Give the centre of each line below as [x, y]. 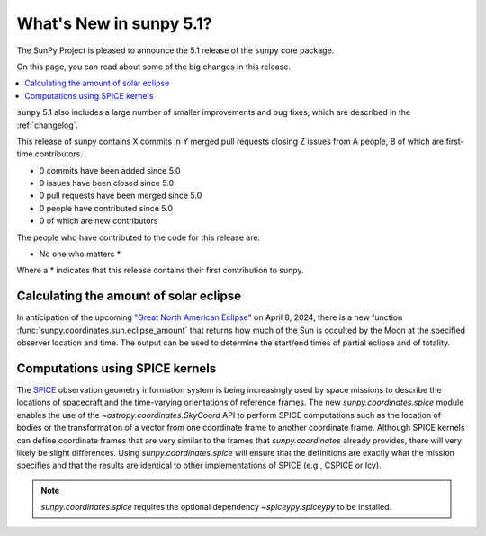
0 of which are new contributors [99, 221]
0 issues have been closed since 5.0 [107, 183]
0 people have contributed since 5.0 [106, 208]
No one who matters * [80, 254]
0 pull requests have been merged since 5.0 [121, 196]
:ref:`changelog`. [48, 125]
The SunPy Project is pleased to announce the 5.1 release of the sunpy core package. [175, 50]
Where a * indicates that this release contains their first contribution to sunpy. [161, 271]
